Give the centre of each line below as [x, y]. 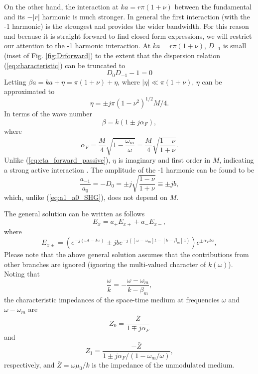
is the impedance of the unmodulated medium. [163, 364]
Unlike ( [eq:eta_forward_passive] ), [57, 160]
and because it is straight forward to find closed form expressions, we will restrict [128, 36]
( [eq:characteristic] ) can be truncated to [65, 65]
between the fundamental [213, 6]
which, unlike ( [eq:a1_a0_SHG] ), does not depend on [86, 197]
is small [235, 46]
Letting [15, 81]
